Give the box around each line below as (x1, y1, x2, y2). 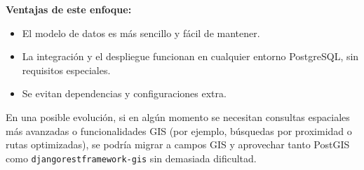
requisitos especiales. (22, 62, 111, 77)
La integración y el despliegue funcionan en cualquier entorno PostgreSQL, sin (22, 49, 359, 64)
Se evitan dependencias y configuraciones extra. (22, 86, 227, 101)
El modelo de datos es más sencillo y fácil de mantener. (22, 25, 260, 40)
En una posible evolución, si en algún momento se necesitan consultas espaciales (6, 109, 350, 124)
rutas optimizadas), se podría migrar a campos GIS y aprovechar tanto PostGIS (6, 137, 350, 152)
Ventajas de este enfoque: (6, 2, 132, 16)
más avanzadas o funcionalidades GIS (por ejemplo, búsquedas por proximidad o (6, 123, 352, 138)
